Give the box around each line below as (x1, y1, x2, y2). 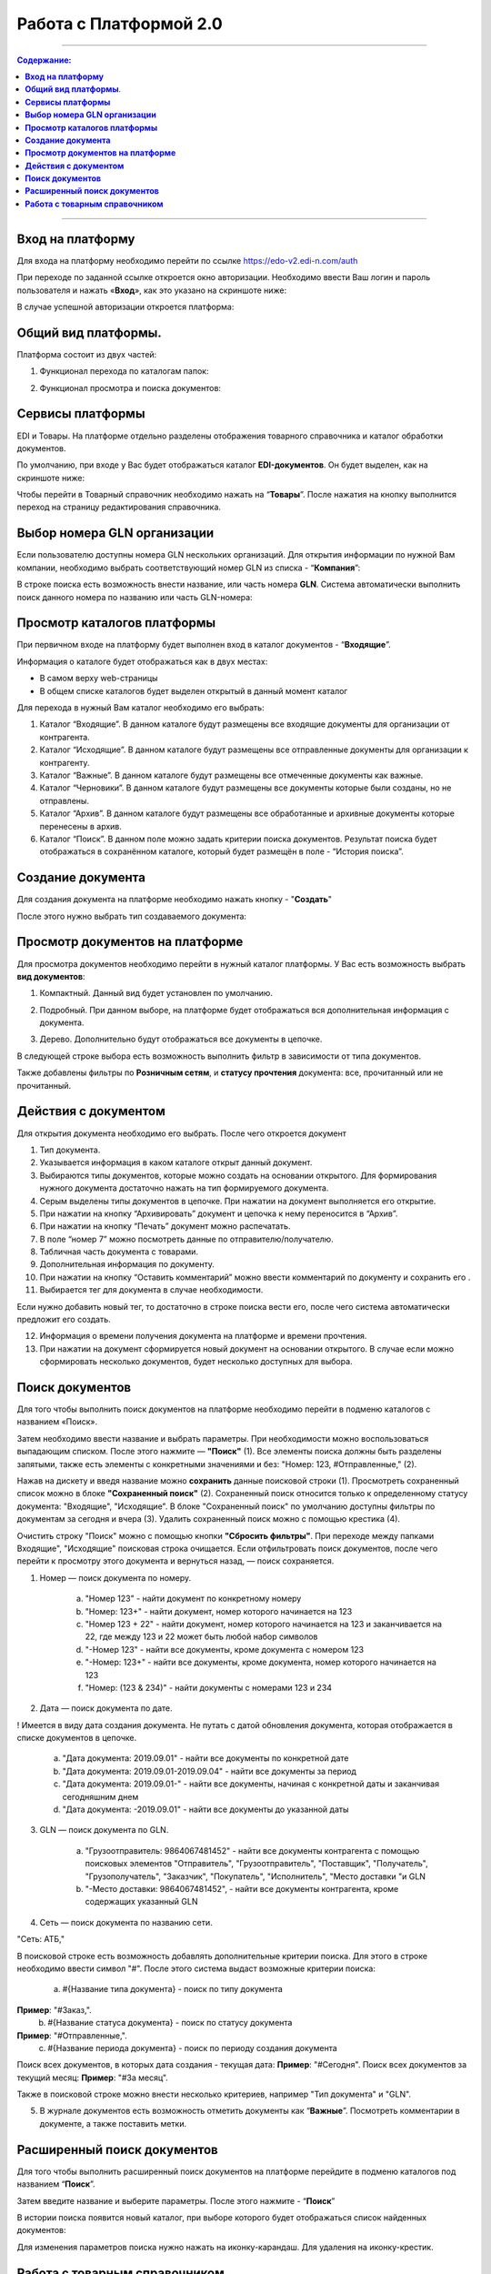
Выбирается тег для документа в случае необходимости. (39, 1284, 264, 1295)
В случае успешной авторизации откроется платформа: (16, 301, 235, 312)
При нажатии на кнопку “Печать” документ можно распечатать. (39, 1221, 291, 1232)
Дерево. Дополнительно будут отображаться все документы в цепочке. (39, 1033, 323, 1045)
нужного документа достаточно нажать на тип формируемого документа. (39, 1182, 329, 1193)
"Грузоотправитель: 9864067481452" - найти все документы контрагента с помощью (85, 1845, 420, 1856)
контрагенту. (39, 757, 90, 768)
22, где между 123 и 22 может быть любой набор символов (85, 1631, 318, 1642)
